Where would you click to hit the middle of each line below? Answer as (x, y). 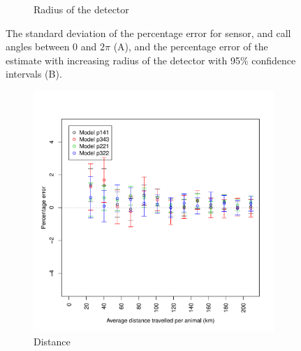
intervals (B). (34, 74)
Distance (52, 341)
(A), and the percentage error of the (191, 46)
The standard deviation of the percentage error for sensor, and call (148, 33)
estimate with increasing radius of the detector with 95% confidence (151, 60)
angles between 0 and (51, 46)
